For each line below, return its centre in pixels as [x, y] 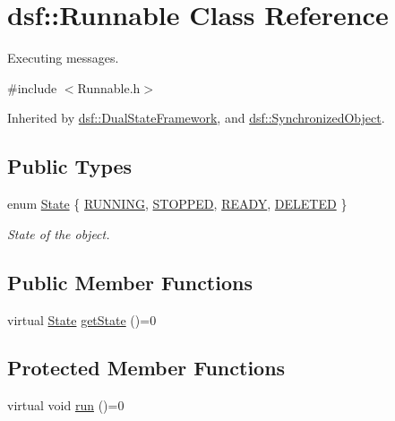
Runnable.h [109, 87]
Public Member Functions [130, 282]
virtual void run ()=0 [66, 405]
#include [32, 87]
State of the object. [59, 233]
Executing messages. [63, 58]
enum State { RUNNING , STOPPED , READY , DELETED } [177, 204]
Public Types [70, 166]
